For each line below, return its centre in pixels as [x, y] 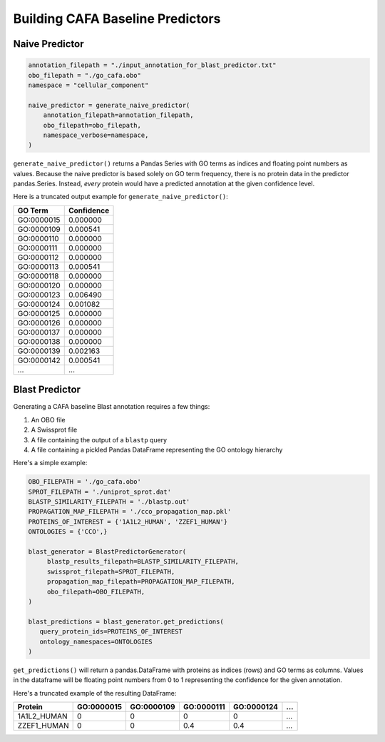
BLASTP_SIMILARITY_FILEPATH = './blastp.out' [109, 502]
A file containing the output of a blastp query [99, 439]
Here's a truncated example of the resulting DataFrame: [95, 693]
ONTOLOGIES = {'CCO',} [68, 532]
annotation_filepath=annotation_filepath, [118, 115]
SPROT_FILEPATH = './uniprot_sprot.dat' [99, 492]
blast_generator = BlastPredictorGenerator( [107, 552]
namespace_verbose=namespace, [96, 135]
